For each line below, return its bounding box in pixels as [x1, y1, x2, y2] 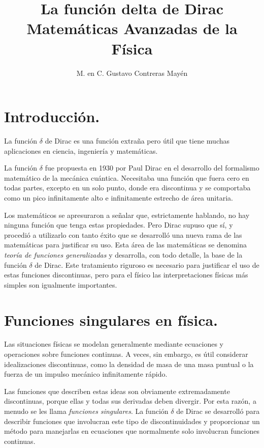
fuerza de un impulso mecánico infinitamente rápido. [4, 369, 168, 379]
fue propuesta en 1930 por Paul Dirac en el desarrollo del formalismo [45, 162, 259, 173]
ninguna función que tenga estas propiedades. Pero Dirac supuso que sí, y [4, 219, 233, 230]
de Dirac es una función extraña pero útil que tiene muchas [45, 135, 230, 146]
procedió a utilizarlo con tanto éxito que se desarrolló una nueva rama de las [4, 229, 242, 240]
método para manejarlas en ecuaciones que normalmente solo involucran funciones [4, 426, 259, 436]
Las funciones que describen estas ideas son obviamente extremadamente [4, 385, 230, 396]
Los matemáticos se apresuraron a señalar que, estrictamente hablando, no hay [4, 209, 250, 220]
